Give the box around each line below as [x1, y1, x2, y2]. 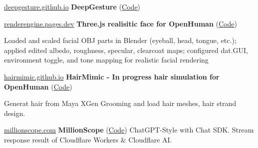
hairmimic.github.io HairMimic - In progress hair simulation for [4, 71, 220, 81]
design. [4, 107, 25, 118]
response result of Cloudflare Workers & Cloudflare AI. [4, 134, 172, 144]
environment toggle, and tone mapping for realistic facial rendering [4, 54, 209, 65]
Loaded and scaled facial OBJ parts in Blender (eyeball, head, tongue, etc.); [4, 35, 237, 45]
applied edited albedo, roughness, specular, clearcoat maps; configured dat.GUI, [4, 44, 249, 55]
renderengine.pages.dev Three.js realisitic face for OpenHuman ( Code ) [4, 18, 237, 28]
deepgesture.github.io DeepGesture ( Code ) [4, 1, 141, 11]
